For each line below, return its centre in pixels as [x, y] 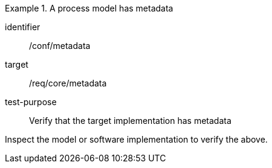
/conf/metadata [60, 46]
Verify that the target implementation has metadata [130, 121]
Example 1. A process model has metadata [89, 8]
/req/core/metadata [68, 83]
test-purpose [31, 102]
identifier [23, 27]
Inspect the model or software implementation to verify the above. [136, 139]
